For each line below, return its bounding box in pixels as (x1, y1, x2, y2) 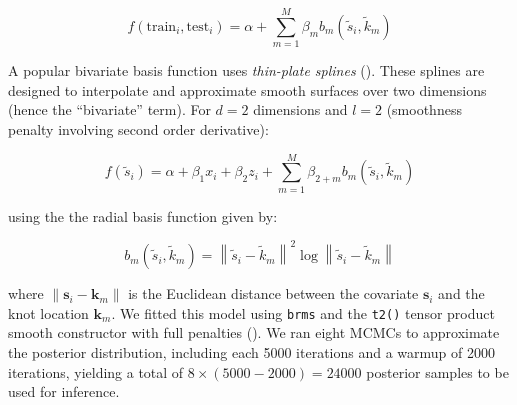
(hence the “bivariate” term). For (8, 99, 211, 120)
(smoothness (386, 99, 462, 120)
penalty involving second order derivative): (8, 118, 269, 139)
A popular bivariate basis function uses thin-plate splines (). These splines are (8, 60, 485, 81)
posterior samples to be (366, 361, 509, 382)
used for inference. (8, 381, 120, 402)
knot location (8, 302, 89, 323)
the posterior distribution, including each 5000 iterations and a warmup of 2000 (8, 341, 495, 362)
